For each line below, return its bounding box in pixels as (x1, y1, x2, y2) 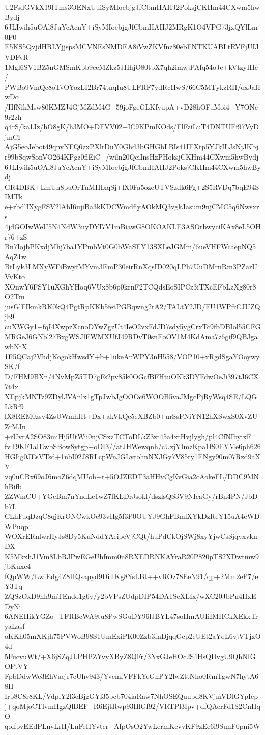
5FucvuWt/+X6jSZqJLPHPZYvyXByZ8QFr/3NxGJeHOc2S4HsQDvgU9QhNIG (5, 650, 256, 661)
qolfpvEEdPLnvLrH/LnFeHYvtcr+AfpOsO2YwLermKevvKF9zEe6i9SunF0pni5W (5, 720, 260, 731)
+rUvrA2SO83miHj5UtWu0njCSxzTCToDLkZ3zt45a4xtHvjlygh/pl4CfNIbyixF (5, 431, 251, 441)
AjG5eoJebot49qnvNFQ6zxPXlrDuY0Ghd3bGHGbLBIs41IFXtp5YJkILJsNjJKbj (5, 141, 259, 152)
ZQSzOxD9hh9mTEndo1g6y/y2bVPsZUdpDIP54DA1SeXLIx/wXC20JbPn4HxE (5, 591, 256, 601)
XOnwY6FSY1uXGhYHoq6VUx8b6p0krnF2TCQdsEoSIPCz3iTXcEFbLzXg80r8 (5, 281, 256, 292)
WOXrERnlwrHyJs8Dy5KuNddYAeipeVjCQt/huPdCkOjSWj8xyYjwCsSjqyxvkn (5, 531, 257, 541)
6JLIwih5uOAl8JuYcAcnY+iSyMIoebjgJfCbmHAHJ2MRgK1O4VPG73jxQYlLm (5, 21, 258, 32)
